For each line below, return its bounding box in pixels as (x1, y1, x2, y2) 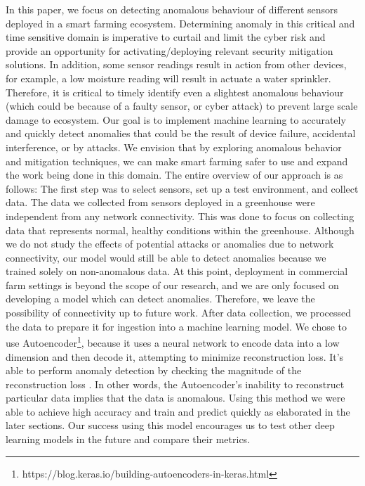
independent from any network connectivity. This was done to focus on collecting (6, 208, 354, 223)
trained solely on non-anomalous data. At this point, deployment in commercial (6, 264, 348, 279)
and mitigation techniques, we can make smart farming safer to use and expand (6, 153, 348, 168)
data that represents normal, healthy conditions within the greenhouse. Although (6, 222, 354, 237)
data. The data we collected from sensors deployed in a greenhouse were (6, 195, 315, 210)
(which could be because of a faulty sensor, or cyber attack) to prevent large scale (6, 98, 358, 113)
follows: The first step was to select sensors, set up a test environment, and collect (6, 181, 359, 196)
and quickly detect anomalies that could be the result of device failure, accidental (6, 126, 356, 141)
